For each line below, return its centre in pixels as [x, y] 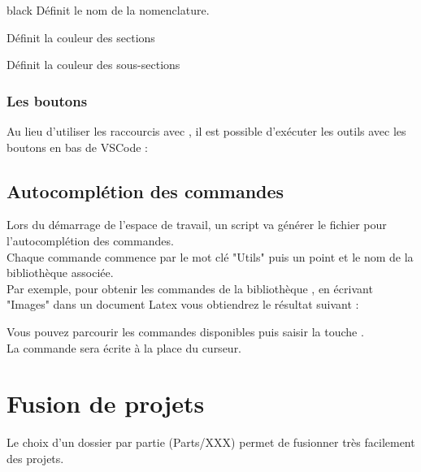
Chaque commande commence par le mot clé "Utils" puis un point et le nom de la [210, 256]
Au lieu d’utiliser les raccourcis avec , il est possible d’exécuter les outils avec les [206, 131]
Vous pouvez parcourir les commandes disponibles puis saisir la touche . [185, 331]
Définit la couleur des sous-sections [93, 65]
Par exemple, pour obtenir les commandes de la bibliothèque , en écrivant [190, 288]
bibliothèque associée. [60, 273]
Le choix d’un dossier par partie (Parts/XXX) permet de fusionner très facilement [211, 442]
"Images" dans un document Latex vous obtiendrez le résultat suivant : [183, 304]
